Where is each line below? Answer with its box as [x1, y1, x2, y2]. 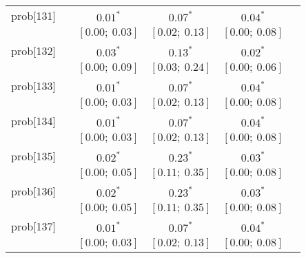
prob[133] [11, 78, 56, 94]
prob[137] [11, 218, 56, 234]
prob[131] [11, 8, 56, 23]
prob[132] [11, 43, 56, 58]
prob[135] [11, 148, 56, 164]
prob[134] [11, 113, 56, 129]
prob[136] [11, 183, 56, 199]
